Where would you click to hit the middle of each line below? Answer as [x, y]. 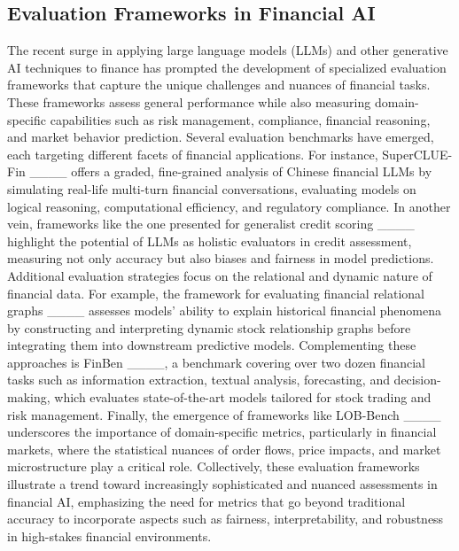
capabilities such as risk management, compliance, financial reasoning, [240, 119]
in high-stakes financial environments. [109, 535]
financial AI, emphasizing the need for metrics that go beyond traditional [206, 501]
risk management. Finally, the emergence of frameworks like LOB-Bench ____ [224, 414]
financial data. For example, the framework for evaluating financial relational [216, 293]
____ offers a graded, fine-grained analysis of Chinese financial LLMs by [231, 171]
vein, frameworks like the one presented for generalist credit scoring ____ [211, 224]
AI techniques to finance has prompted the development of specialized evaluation [227, 67]
